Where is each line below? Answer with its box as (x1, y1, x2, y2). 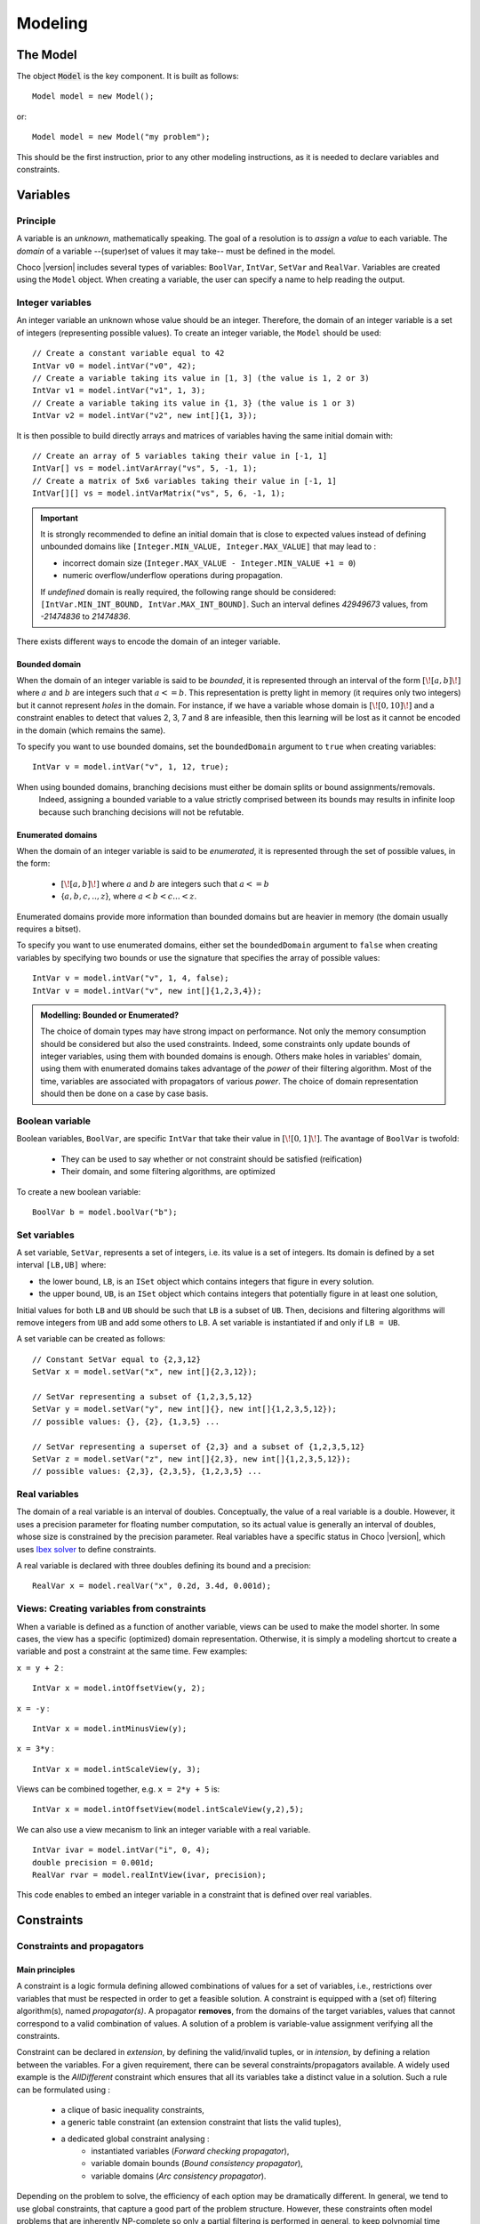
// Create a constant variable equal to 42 (32, 348, 225, 359)
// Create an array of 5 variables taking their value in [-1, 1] (32, 451, 328, 461)
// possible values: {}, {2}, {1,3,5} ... (32, 1416, 220, 1427)
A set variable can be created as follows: (16, 1334, 166, 1344)
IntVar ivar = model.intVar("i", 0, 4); (32, 1845, 211, 1855)
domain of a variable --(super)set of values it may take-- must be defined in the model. (16, 246, 336, 256)
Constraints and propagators (16, 1940, 144, 1953)
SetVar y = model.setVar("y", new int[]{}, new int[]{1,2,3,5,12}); (32, 1404, 337, 1414)
